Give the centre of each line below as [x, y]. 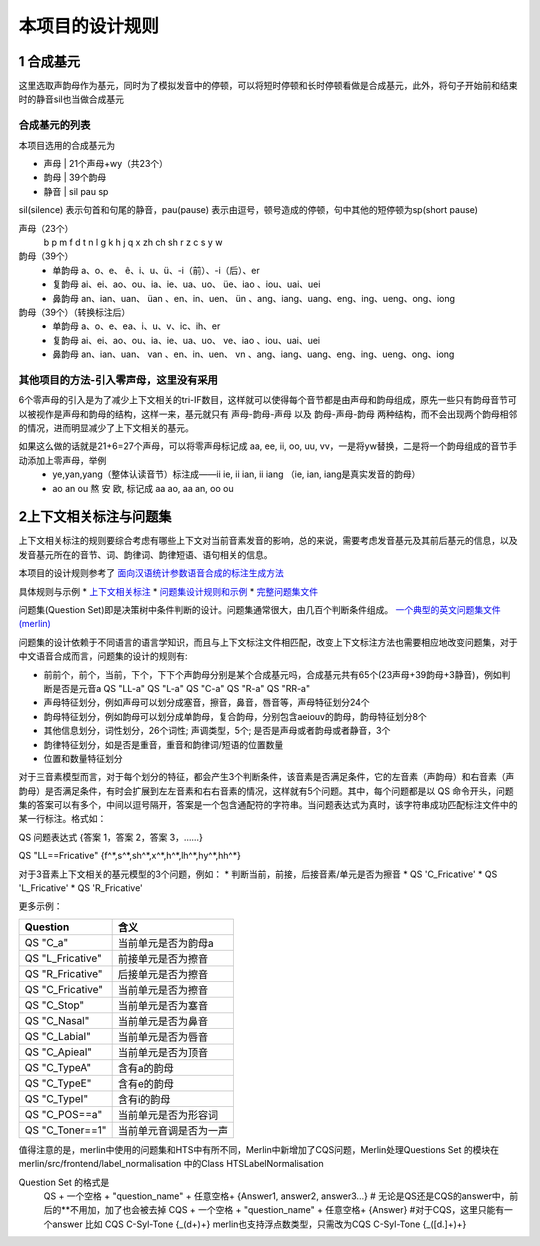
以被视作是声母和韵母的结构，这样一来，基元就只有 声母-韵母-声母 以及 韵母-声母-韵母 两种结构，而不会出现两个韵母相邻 [268, 414]
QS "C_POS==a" [63, 1114]
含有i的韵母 [144, 1099]
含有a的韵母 [145, 1068]
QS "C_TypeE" [58, 1083]
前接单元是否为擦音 [163, 958]
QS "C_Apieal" [58, 1052]
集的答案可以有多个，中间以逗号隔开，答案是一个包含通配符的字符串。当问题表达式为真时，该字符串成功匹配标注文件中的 [268, 805]
